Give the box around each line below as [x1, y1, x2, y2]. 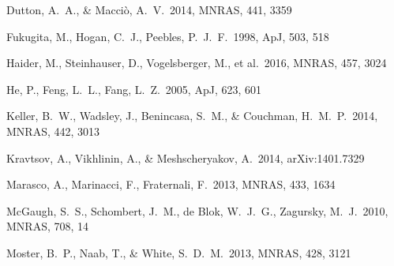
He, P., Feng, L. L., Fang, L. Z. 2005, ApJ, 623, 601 [6, 81, 262, 97]
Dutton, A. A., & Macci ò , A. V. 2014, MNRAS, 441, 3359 [6, 2, 292, 17]
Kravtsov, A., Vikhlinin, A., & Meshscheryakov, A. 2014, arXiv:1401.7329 [6, 149, 365, 166]
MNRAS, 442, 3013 [6, 122, 100, 139]
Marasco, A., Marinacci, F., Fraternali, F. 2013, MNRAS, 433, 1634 [6, 176, 336, 193]
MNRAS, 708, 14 [6, 218, 89, 234]
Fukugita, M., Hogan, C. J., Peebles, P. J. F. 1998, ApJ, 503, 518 [6, 28, 329, 44]
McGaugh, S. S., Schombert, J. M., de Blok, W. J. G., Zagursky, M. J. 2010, [6, 202, 388, 219]
